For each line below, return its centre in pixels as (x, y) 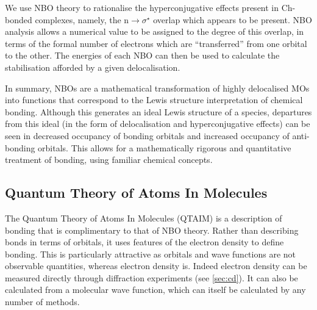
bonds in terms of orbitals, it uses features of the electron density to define (144, 242)
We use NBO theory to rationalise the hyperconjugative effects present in (142, 7)
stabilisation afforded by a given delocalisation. (93, 67)
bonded (19, 19)
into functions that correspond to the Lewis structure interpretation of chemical (154, 100)
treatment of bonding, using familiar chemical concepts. (109, 160)
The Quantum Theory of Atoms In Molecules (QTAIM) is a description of (144, 218)
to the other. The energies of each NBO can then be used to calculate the (142, 55)
